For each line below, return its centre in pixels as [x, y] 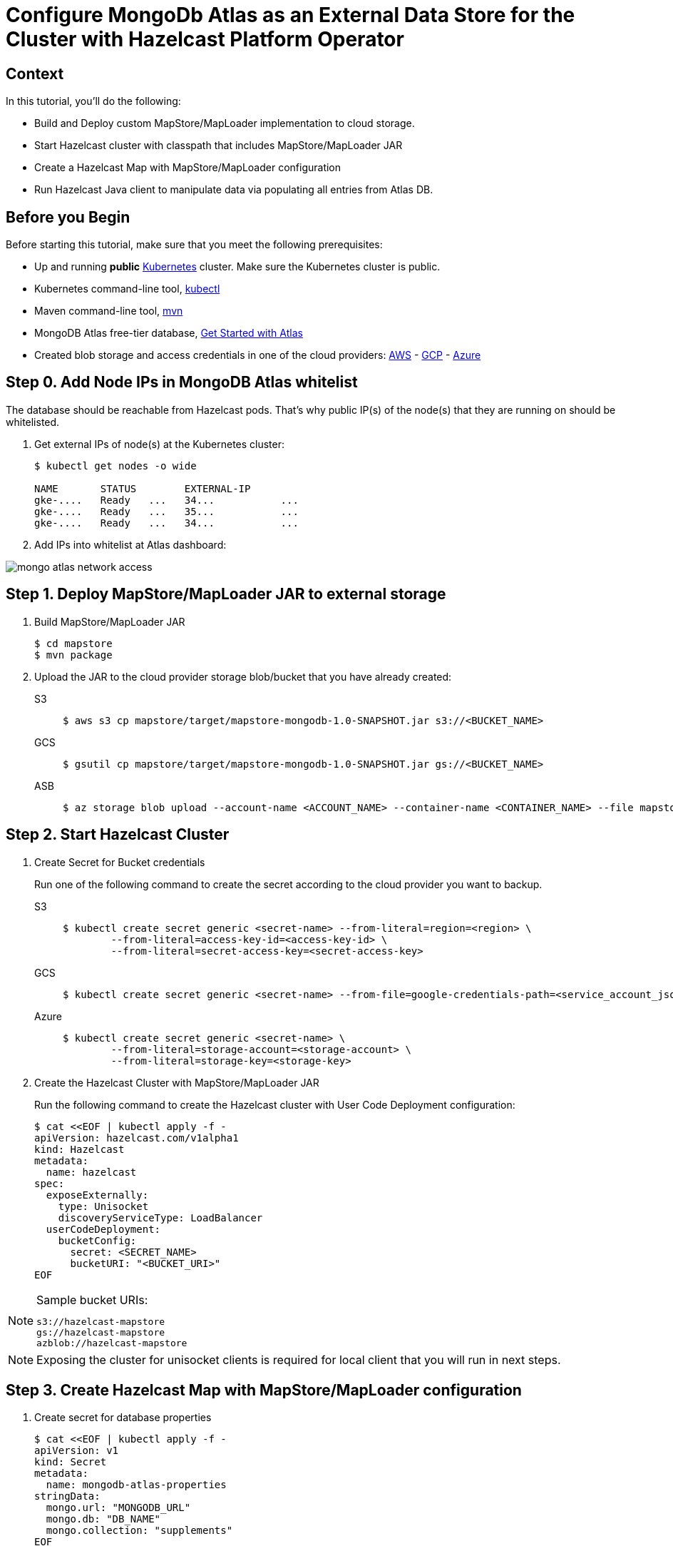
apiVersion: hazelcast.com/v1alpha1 [137, 1138]
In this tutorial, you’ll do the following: [93, 101]
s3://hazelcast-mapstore [101, 1321]
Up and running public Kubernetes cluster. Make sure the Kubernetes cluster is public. [237, 267]
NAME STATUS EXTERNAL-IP [143, 488]
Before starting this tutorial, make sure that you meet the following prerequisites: [194, 245]
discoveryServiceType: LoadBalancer [160, 1217]
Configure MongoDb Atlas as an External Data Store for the [291, 15]
